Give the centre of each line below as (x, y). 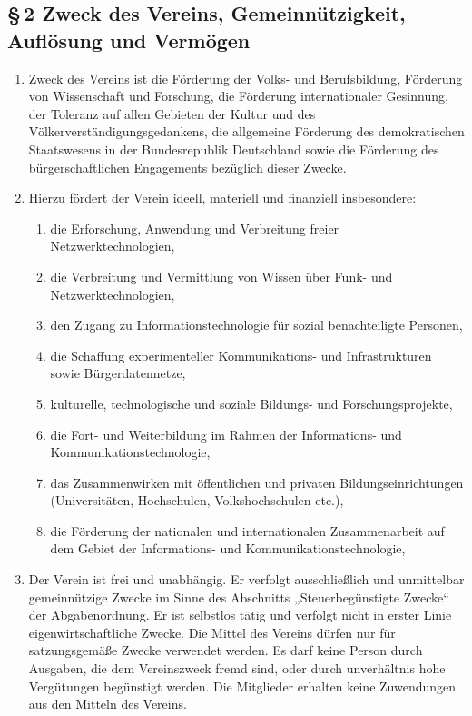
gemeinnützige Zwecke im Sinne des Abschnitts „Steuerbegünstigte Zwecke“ (239, 597)
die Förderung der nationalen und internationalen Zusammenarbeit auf (247, 530)
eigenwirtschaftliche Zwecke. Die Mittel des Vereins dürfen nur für (212, 632)
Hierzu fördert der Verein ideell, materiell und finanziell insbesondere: (222, 198)
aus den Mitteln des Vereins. (108, 704)
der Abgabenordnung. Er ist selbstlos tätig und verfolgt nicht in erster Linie (240, 615)
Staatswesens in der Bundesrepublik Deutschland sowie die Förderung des (234, 149)
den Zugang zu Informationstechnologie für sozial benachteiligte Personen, (256, 325)
